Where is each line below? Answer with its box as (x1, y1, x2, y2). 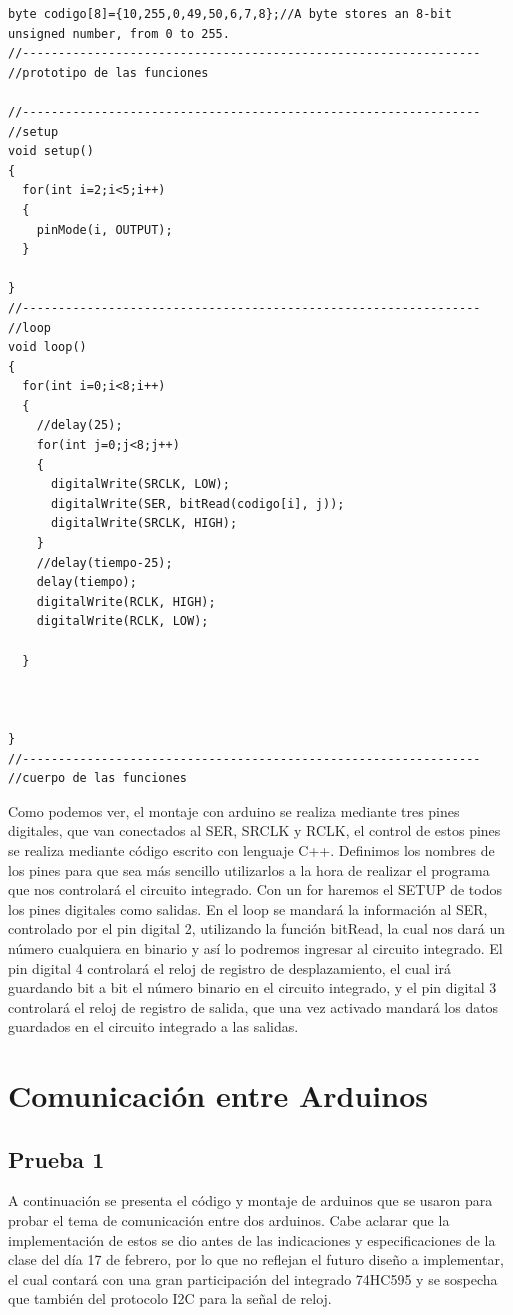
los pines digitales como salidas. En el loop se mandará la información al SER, (8, 898, 488, 919)
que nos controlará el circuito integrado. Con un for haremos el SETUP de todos (8, 879, 502, 900)
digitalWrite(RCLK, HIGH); (36, 594, 216, 609)
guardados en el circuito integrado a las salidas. (8, 1016, 299, 1037)
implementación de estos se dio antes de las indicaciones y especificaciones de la (8, 1229, 496, 1250)
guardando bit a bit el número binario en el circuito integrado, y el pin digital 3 (8, 977, 497, 998)
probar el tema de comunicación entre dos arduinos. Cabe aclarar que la (8, 1210, 450, 1231)
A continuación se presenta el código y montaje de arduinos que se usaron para (8, 1190, 493, 1211)
